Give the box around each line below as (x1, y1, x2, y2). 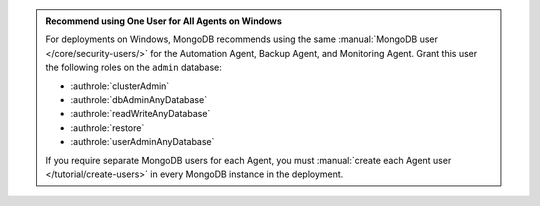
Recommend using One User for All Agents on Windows (45, 15, 282, 27)
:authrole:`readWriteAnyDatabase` (70, 108, 211, 120)
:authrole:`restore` (70, 121, 145, 134)
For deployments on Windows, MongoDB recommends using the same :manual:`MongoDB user (45, 33, 439, 45)
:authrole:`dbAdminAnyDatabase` (70, 93, 208, 105)
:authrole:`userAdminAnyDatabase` (70, 136, 215, 148)
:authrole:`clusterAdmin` (70, 80, 170, 92)
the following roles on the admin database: (45, 61, 222, 74)
